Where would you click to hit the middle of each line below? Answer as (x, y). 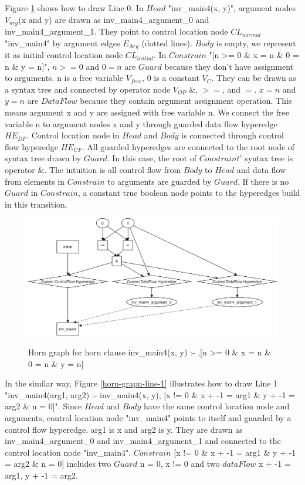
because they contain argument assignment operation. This (186, 101)
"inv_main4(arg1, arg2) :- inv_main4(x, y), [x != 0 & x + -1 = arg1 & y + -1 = (150, 394)
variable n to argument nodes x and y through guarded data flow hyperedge (141, 123)
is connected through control (233, 135)
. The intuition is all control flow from (113, 170)
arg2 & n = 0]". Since (43, 406)
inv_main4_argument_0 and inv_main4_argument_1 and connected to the (143, 441)
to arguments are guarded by (160, 181)
